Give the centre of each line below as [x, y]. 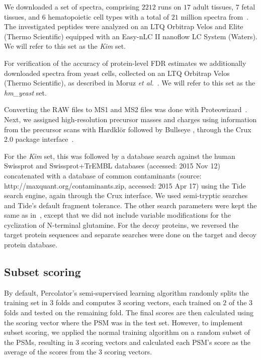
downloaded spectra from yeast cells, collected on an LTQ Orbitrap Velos [117, 73]
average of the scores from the [50, 352]
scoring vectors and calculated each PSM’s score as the [166, 342]
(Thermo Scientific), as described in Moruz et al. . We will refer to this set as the [130, 83]
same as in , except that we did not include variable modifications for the [118, 215]
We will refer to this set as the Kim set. [65, 46]
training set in [26, 302]
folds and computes [85, 302]
